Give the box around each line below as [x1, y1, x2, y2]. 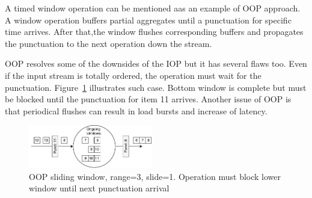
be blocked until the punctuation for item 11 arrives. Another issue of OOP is [5, 93, 292, 105]
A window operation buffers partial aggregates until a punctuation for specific [5, 13, 292, 26]
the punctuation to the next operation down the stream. [5, 37, 212, 49]
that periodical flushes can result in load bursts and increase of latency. [5, 104, 268, 117]
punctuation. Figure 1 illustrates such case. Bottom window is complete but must [5, 81, 307, 93]
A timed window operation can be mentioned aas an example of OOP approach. [5, 2, 301, 14]
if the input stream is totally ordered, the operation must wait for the [5, 69, 262, 81]
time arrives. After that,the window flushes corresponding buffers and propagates [5, 25, 304, 38]
